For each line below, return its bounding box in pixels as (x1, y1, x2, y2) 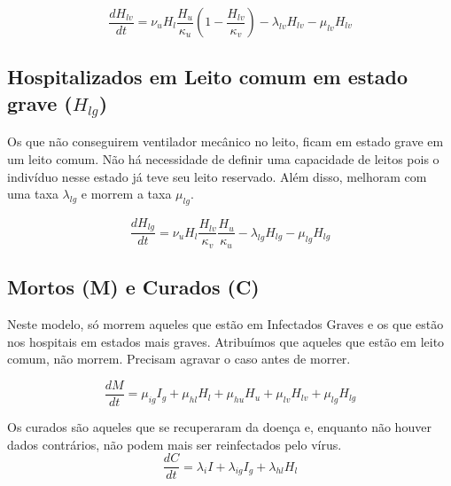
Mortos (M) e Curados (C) (7, 273, 260, 301)
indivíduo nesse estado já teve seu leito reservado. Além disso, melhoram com (7, 167, 427, 185)
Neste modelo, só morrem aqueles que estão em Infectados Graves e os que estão (7, 315, 444, 333)
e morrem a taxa (81, 184, 172, 203)
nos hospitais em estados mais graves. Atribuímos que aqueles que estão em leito (7, 332, 445, 350)
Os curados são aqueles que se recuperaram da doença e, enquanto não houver (7, 417, 432, 435)
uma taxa (7, 184, 58, 203)
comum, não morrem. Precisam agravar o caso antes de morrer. (7, 349, 351, 368)
